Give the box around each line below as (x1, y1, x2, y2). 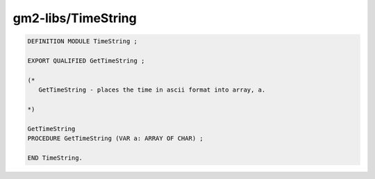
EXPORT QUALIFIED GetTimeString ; (27, 56, 145, 65)
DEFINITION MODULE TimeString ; (27, 37, 138, 45)
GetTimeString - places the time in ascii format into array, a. (38, 86, 266, 94)
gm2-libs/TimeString (12, 10, 137, 26)
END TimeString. (27, 153, 83, 162)
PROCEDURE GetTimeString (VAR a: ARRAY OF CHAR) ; (27, 135, 204, 142)
